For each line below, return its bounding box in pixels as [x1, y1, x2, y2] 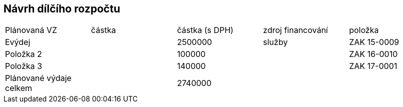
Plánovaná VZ [5, 25, 57, 35]
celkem [5, 83, 33, 93]
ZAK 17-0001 [349, 61, 397, 71]
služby [263, 37, 288, 47]
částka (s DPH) [177, 25, 234, 35]
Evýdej [5, 37, 31, 47]
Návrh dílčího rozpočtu [4, 2, 120, 15]
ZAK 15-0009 [349, 37, 399, 47]
